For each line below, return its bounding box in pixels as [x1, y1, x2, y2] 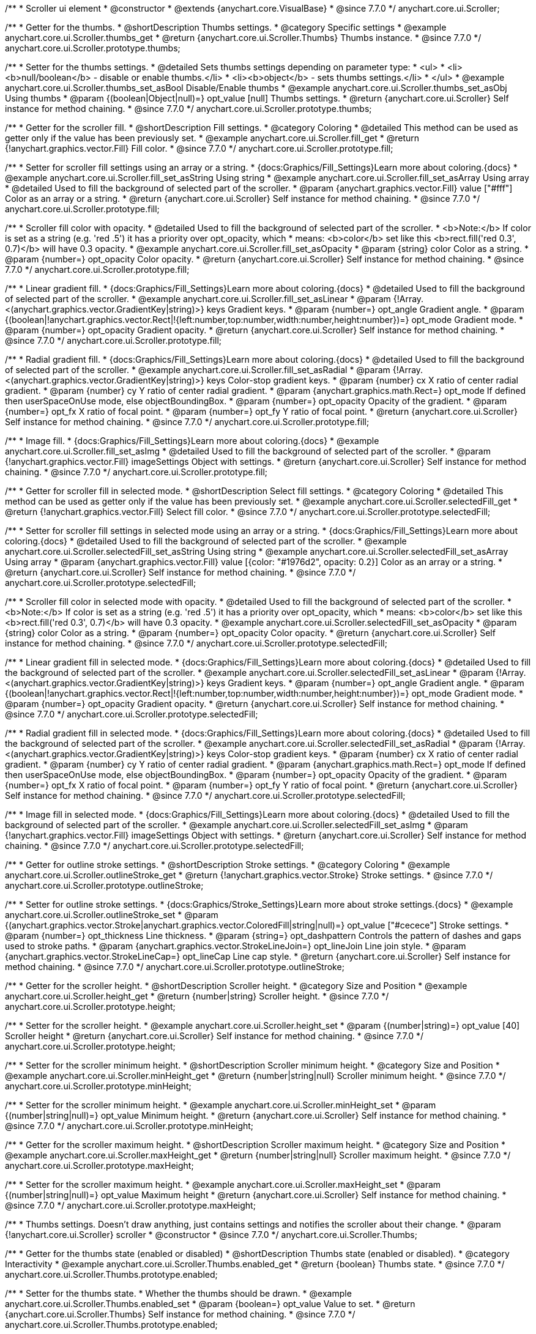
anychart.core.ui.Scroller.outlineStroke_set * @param [5, 910, 218, 920]
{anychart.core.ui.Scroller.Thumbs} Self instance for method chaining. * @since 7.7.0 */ [5, 1309, 355, 1319]
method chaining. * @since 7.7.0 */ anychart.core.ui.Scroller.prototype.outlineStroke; [5, 962, 344, 972]
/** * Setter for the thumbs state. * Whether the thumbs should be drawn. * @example [5, 1288, 352, 1299]
